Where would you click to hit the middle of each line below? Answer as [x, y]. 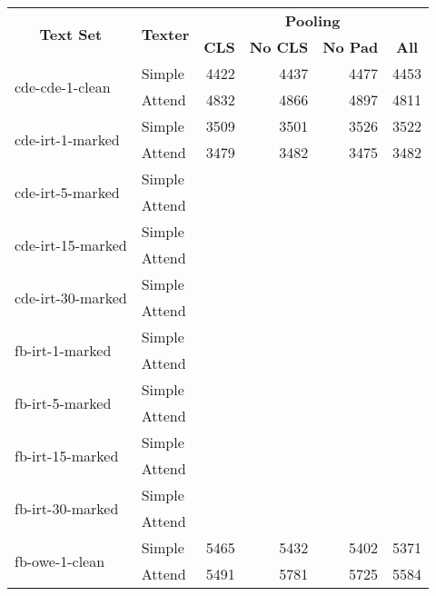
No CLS [279, 47]
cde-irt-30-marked [71, 297]
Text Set [71, 34]
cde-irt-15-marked [71, 244]
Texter [165, 34]
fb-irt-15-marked [67, 455]
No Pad [351, 47]
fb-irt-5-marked [63, 402]
